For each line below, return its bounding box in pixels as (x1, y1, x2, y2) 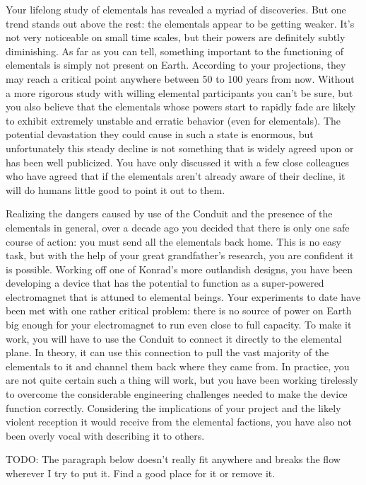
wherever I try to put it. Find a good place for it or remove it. (6, 466, 276, 480)
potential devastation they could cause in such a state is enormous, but (6, 127, 314, 142)
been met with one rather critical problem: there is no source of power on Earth (6, 303, 352, 318)
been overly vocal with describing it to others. (6, 428, 205, 443)
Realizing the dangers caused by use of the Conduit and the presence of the (6, 206, 333, 221)
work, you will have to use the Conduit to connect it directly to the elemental (6, 331, 342, 346)
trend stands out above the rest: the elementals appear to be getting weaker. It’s (6, 16, 355, 30)
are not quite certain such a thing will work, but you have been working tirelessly (6, 372, 358, 387)
